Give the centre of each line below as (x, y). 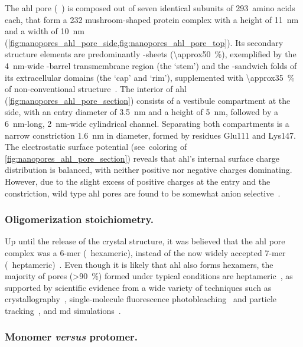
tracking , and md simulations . (63, 310)
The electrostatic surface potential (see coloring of (96, 147)
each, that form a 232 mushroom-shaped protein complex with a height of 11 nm (152, 19)
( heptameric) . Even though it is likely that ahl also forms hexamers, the (139, 264)
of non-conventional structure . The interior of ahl (96, 89)
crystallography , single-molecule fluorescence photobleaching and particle (141, 299)
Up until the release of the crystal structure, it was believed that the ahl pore (145, 241)
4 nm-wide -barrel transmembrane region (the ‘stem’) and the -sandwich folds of (151, 65)
